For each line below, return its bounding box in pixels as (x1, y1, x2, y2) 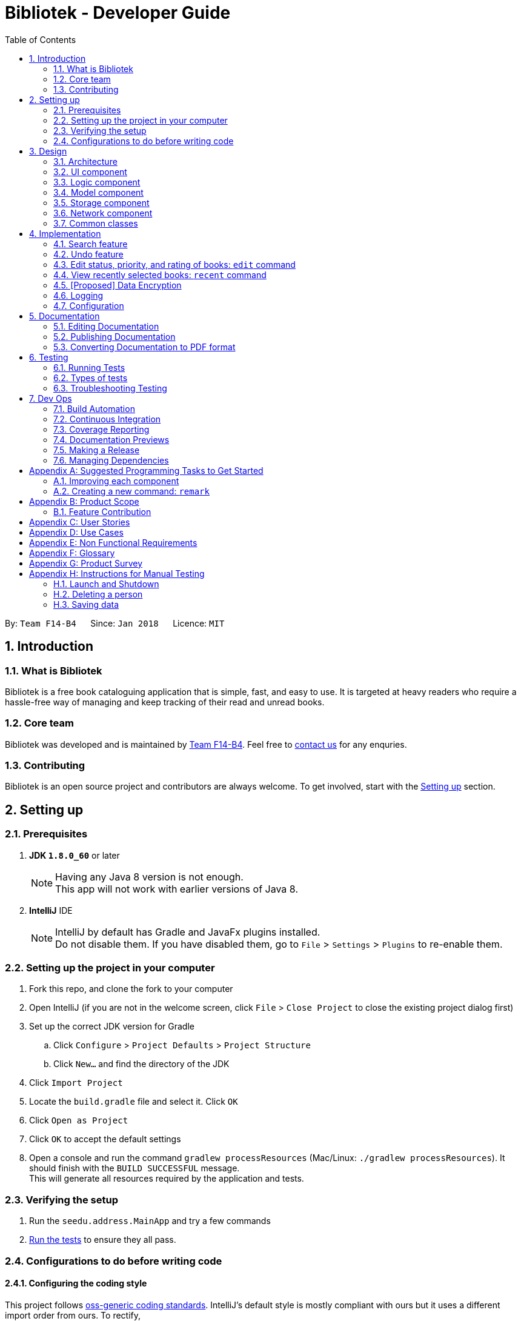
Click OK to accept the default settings (29, 1134, 181, 1145)
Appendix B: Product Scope (29, 496, 139, 507)
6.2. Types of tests (53, 372, 128, 383)
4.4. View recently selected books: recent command (53, 269, 267, 280)
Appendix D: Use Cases (29, 527, 124, 537)
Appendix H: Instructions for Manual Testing (29, 568, 205, 579)
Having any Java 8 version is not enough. (55, 870, 244, 883)
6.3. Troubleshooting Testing (53, 382, 167, 393)
